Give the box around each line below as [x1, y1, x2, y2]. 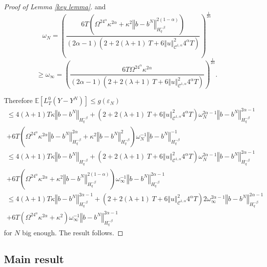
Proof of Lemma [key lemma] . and [4, 1, 106, 11]
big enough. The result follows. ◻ [22, 227, 123, 238]
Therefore [4, 95, 33, 105]
